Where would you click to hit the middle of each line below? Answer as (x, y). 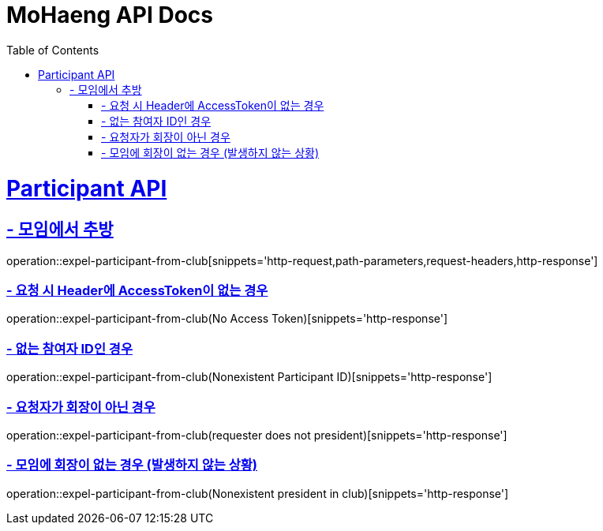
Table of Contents (53, 50)
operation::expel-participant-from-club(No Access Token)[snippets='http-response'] (227, 319)
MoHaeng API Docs (110, 15)
